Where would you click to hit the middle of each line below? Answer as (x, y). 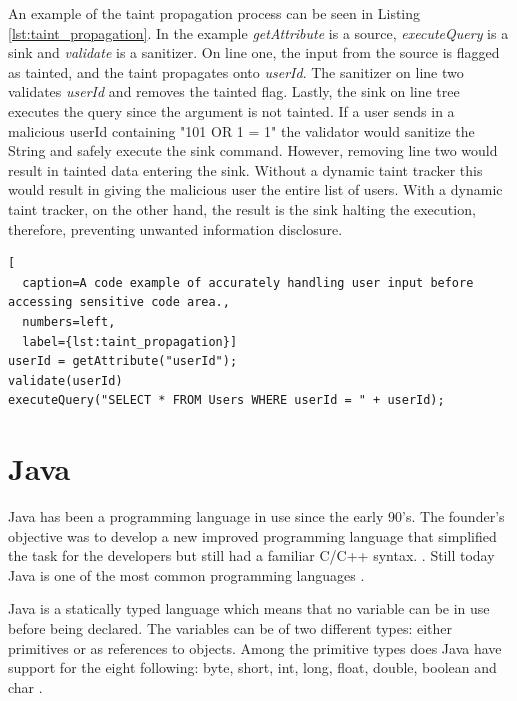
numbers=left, (69, 321)
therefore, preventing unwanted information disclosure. (175, 228)
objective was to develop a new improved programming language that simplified (252, 535)
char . (25, 686)
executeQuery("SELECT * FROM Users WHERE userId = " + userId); (226, 400)
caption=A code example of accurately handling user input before (248, 282)
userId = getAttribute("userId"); (123, 361)
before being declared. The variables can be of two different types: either (230, 627)
